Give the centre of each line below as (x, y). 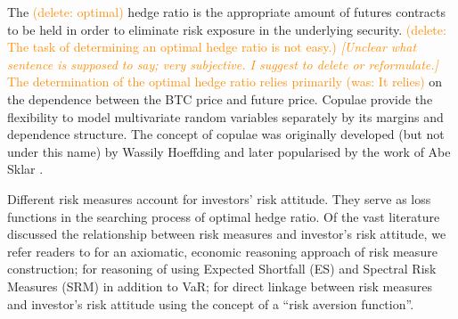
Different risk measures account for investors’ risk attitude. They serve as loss (219, 198)
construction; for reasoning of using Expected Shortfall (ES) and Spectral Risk (222, 269)
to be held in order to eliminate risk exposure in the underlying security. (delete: (227, 29)
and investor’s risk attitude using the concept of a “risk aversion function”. (211, 303)
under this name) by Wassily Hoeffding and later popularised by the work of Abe (229, 151)
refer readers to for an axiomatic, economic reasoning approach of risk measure (222, 251)
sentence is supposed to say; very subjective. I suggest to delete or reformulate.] (223, 64)
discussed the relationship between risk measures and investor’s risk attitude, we (227, 234)
